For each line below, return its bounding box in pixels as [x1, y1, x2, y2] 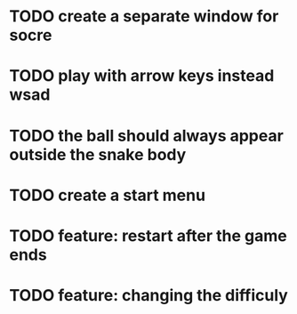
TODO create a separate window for [9, 6, 279, 27]
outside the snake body [9, 144, 187, 165]
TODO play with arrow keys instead [9, 66, 275, 86]
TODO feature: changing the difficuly [9, 286, 289, 306]
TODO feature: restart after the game [9, 225, 287, 246]
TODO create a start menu [9, 185, 206, 205]
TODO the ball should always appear [9, 125, 285, 146]
